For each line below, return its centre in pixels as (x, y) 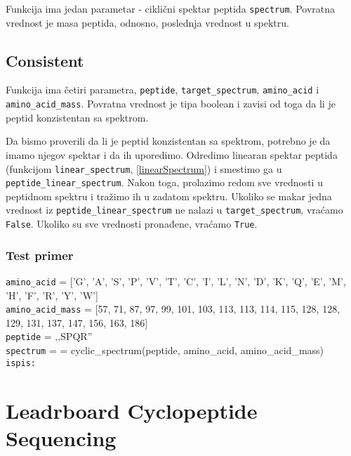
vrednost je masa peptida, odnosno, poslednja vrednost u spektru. (147, 22)
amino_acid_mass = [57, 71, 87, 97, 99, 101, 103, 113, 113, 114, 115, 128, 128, (173, 309)
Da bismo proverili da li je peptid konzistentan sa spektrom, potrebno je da (168, 141)
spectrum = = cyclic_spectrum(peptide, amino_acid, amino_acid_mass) (165, 350)
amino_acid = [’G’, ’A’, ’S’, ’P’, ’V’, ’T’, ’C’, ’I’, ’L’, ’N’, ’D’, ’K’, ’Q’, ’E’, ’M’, (176, 281)
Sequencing (61, 437)
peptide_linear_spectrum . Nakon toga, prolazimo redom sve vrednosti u (164, 182)
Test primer (40, 255)
